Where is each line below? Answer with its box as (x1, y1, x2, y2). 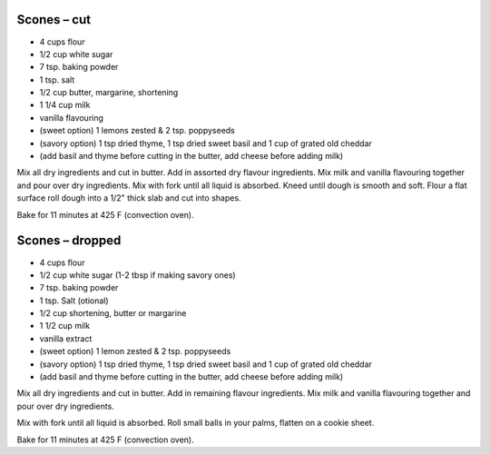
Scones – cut (16, 12, 91, 27)
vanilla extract (39, 332, 93, 344)
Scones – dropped (16, 232, 122, 249)
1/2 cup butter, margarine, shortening (39, 87, 179, 98)
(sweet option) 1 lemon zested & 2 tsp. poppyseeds (39, 346, 231, 357)
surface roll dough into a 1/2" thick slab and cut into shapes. (16, 193, 241, 203)
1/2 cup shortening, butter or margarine (39, 308, 187, 319)
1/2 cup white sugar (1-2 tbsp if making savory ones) (39, 269, 236, 281)
